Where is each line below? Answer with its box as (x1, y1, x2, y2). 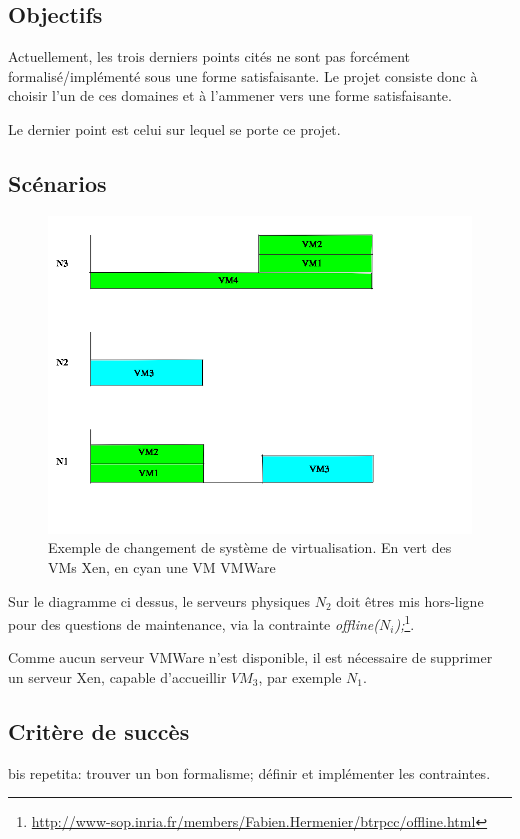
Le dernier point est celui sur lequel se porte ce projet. (8, 118, 341, 139)
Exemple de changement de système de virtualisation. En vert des (48, 537, 452, 558)
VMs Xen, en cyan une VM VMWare (48, 556, 276, 577)
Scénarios (8, 167, 107, 198)
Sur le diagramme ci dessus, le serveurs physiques (8, 590, 311, 611)
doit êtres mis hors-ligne (336, 590, 484, 611)
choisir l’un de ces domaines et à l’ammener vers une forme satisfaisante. (8, 85, 452, 106)
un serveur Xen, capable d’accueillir (8, 667, 227, 687)
